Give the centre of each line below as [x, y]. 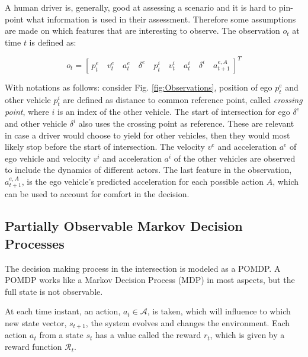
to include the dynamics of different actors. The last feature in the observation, [148, 170]
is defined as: [53, 42]
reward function [33, 347]
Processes [35, 243]
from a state [61, 335]
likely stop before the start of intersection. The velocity [105, 147]
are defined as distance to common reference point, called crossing [183, 99]
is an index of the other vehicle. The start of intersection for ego [174, 112]
